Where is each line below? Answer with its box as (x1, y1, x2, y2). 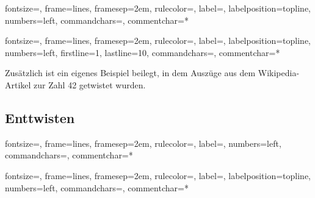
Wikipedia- (258, 66, 300, 79)
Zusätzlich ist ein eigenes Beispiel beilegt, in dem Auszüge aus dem (5, 66, 256, 79)
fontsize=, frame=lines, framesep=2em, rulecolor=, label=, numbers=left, (5, 136, 281, 149)
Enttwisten (5, 108, 75, 127)
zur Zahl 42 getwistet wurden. (34, 78, 146, 91)
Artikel (5, 78, 31, 91)
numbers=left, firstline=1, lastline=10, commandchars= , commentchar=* (5, 46, 280, 58)
